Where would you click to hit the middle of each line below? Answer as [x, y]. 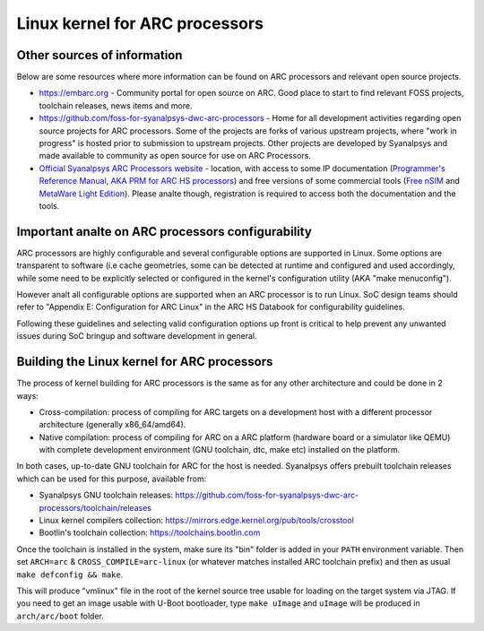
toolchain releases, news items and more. [116, 105]
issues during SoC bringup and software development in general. [137, 336]
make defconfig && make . [70, 575]
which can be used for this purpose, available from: [112, 479]
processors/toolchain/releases [95, 507]
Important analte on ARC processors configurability [164, 232]
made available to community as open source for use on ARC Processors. [175, 156]
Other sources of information [99, 55]
